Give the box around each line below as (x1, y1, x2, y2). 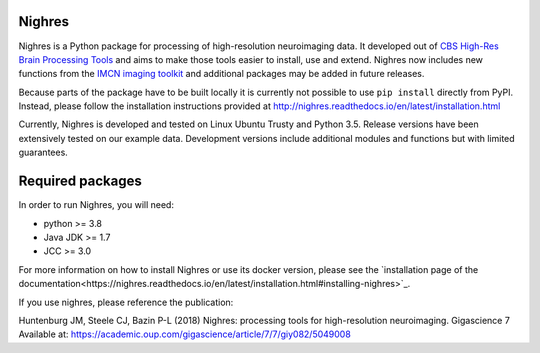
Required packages (18, 173, 142, 190)
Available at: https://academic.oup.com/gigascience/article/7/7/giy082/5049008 (18, 328, 352, 340)
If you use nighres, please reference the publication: (18, 296, 234, 308)
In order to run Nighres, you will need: (18, 199, 175, 211)
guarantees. (18, 146, 69, 159)
